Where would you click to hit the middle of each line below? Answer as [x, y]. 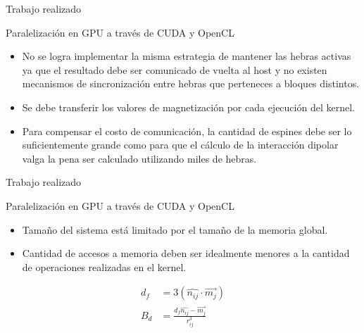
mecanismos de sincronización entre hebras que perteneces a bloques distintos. [191, 83]
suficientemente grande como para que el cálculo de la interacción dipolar [180, 145]
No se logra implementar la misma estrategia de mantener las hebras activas [187, 56]
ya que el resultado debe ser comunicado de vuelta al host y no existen [175, 69]
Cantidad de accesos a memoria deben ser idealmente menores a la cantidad [186, 253]
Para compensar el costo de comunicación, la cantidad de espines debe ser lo [187, 131]
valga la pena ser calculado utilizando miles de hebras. [139, 158]
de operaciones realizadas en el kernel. [104, 266]
